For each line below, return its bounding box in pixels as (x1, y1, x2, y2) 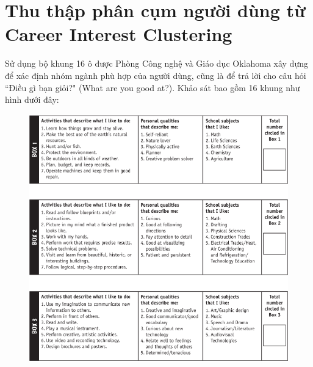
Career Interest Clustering (5, 21, 232, 46)
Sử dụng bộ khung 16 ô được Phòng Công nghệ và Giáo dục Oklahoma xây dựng (5, 57, 308, 70)
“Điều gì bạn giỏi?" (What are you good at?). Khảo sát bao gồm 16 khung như (5, 81, 300, 94)
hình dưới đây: (5, 93, 59, 106)
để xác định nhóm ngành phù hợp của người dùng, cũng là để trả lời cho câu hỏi (5, 69, 306, 81)
